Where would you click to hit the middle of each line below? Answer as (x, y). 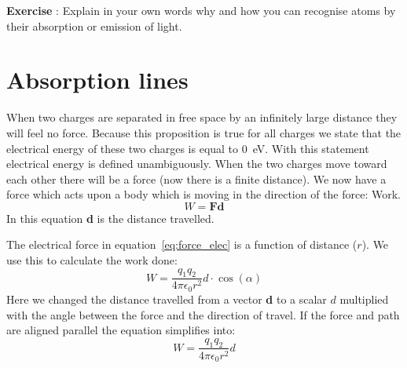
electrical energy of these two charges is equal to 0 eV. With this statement (188, 148)
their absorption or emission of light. (94, 26)
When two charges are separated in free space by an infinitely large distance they (202, 117)
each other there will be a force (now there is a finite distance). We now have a (196, 179)
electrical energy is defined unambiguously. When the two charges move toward (197, 164)
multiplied (364, 299)
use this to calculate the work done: (92, 260)
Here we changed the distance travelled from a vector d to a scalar (167, 299)
